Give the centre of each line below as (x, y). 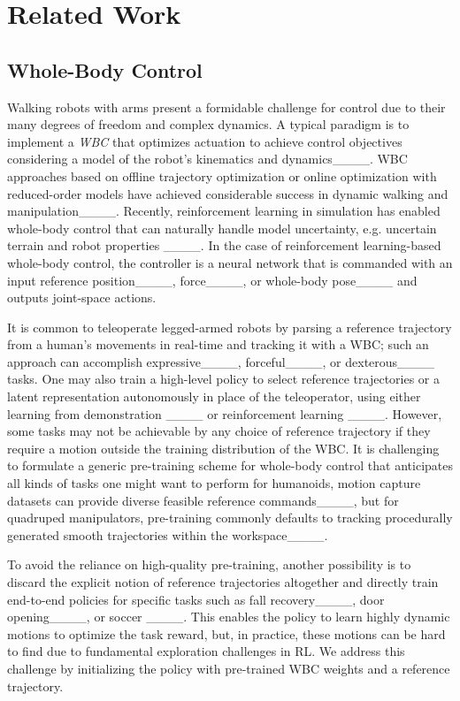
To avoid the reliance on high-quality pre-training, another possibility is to (209, 564)
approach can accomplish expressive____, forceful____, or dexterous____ (221, 361)
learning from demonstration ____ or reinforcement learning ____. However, (225, 413)
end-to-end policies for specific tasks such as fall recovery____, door (196, 599)
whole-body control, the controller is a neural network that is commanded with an (230, 262)
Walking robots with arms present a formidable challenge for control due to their (226, 107)
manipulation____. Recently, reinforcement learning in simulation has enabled (224, 211)
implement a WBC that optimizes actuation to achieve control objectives (205, 141)
